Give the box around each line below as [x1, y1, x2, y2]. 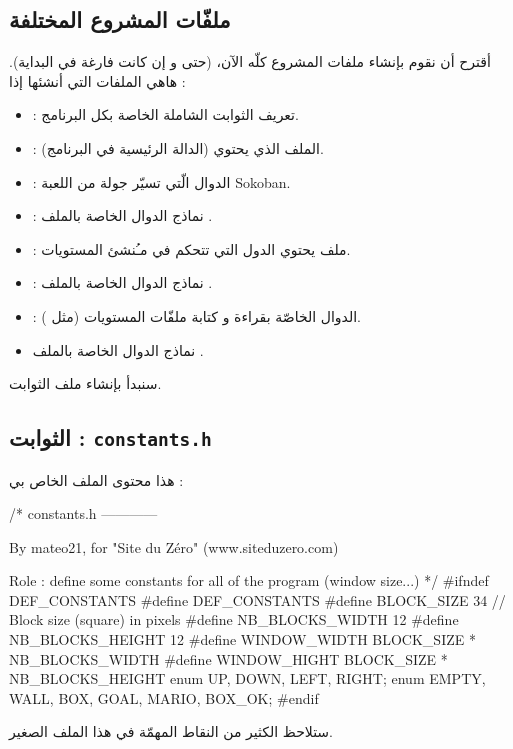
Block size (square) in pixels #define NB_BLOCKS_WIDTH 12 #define [9, 609, 459, 630]
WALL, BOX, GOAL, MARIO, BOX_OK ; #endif [9, 687, 319, 708]
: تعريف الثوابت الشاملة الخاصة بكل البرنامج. [32, 104, 299, 125]
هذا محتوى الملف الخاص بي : [9, 469, 184, 490]
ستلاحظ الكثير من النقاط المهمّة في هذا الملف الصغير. [9, 721, 334, 742]
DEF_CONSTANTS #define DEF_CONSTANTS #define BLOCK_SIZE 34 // [9, 589, 506, 610]
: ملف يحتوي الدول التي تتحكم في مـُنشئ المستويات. [32, 238, 351, 259]
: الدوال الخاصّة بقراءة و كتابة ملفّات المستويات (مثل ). [32, 305, 361, 326]
